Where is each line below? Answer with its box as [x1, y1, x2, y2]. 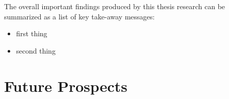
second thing [16, 45, 56, 56]
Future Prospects [4, 75, 128, 96]
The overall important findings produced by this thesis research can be [4, 1, 225, 11]
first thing [16, 28, 47, 39]
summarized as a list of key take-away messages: [4, 11, 155, 21]
